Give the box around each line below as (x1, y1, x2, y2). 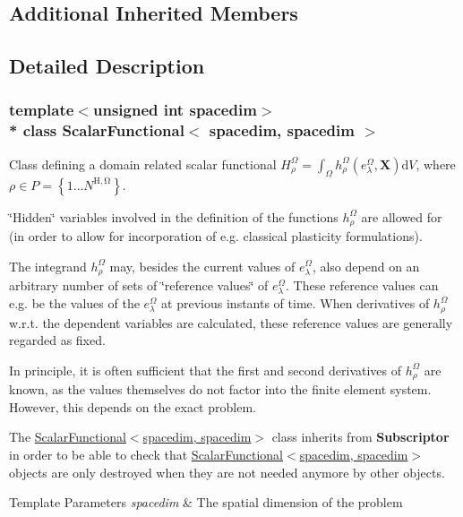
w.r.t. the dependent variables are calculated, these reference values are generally (9, 313, 453, 332)
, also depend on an (312, 256, 420, 275)
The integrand (9, 256, 87, 275)
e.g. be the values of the (9, 294, 140, 313)
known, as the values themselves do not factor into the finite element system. (9, 380, 432, 399)
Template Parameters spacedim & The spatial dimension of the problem (9, 493, 403, 512)
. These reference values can (285, 276, 439, 294)
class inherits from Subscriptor (271, 427, 450, 446)
